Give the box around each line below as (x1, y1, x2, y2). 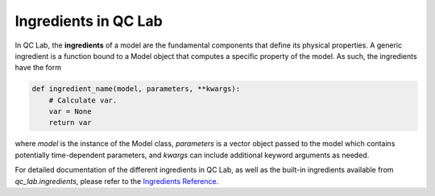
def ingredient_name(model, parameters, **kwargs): (31, 85, 241, 94)
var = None (48, 107, 92, 116)
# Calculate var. (48, 95, 118, 105)
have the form (14, 63, 62, 73)
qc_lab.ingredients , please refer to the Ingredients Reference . (14, 176, 219, 186)
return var (48, 118, 92, 127)
